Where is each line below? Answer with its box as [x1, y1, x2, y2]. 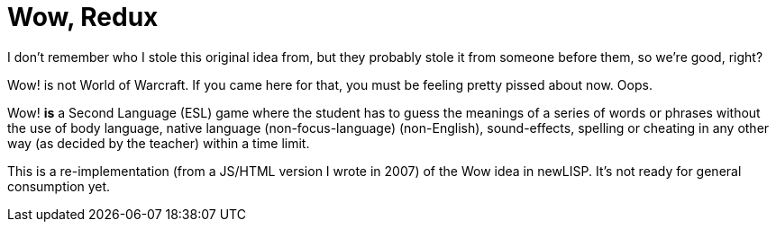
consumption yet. [7, 178, 111, 194]
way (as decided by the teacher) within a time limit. [7, 135, 310, 151]
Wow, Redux [7, 2, 159, 32]
